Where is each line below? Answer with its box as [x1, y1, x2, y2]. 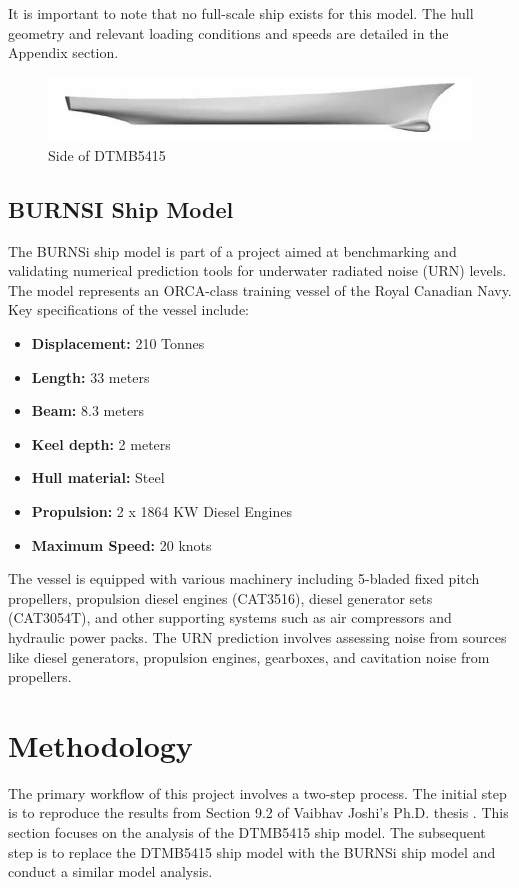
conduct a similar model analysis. [8, 861, 213, 882]
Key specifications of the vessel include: [8, 299, 250, 320]
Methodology [8, 724, 193, 765]
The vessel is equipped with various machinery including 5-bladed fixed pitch [8, 568, 480, 589]
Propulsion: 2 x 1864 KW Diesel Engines [31, 500, 292, 521]
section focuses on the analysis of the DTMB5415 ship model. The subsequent [8, 822, 486, 843]
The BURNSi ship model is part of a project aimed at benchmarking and [8, 240, 457, 261]
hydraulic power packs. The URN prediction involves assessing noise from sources [8, 626, 507, 647]
